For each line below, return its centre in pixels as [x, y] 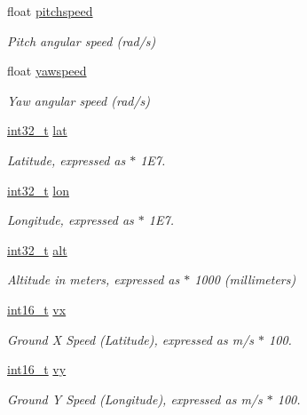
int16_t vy [37, 369]
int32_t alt [37, 249]
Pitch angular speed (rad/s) [82, 40]
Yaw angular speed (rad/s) [79, 100]
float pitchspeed [50, 11]
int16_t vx [37, 309]
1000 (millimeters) [245, 279]
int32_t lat [37, 130]
